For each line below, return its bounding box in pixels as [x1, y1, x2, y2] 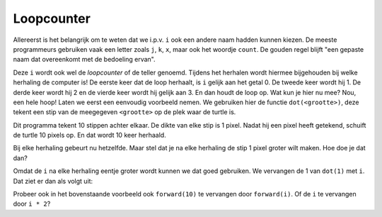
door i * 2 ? [13, 199, 51, 208]
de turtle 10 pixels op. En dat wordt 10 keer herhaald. [13, 131, 166, 140]
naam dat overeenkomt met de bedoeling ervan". [13, 55, 156, 64]
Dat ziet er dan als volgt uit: [13, 177, 93, 185]
